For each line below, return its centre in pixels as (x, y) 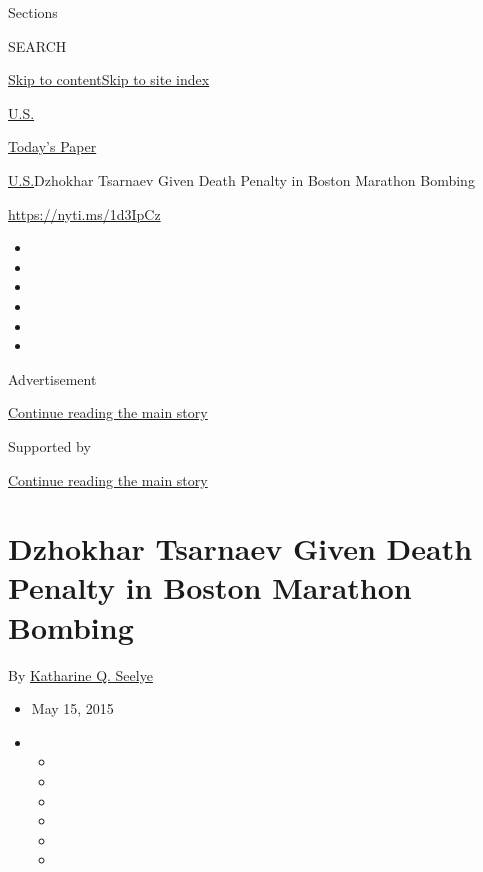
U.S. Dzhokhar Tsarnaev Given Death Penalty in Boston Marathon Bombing (241, 179)
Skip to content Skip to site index (109, 79)
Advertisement (52, 378)
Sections (33, 12)
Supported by (49, 445)
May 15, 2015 (72, 708)
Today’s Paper (52, 146)
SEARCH (37, 45)
